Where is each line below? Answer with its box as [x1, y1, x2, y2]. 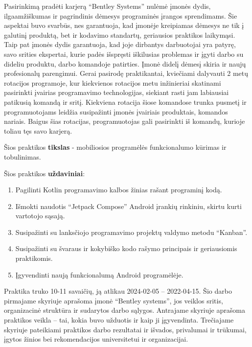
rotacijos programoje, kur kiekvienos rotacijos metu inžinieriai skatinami [4, 77, 221, 88]
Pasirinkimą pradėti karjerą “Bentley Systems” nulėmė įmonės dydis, [4, 1, 211, 11]
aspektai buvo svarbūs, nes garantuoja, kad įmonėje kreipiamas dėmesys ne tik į [4, 20, 244, 30]
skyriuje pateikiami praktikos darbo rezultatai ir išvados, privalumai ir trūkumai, [4, 324, 247, 334]
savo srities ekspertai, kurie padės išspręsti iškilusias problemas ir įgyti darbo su [4, 48, 244, 59]
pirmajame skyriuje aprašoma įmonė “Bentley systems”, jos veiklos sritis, [4, 295, 223, 305]
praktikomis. [15, 253, 53, 263]
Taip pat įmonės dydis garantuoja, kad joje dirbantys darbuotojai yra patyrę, [4, 39, 236, 49]
